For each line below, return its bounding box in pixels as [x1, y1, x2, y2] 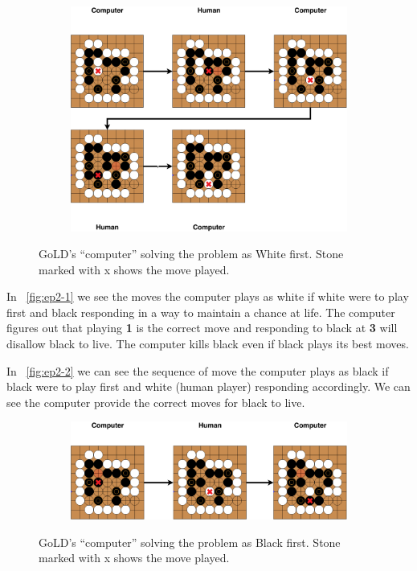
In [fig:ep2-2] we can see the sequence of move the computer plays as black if [6, 362, 389, 379]
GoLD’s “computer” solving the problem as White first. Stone [39, 245, 344, 262]
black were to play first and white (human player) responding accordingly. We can [6, 378, 411, 395]
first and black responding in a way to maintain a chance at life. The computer [6, 303, 395, 320]
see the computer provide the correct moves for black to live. [6, 393, 305, 410]
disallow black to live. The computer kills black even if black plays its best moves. [6, 335, 409, 352]
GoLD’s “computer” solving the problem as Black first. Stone [39, 533, 341, 550]
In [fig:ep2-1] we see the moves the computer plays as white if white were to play [6, 288, 409, 305]
